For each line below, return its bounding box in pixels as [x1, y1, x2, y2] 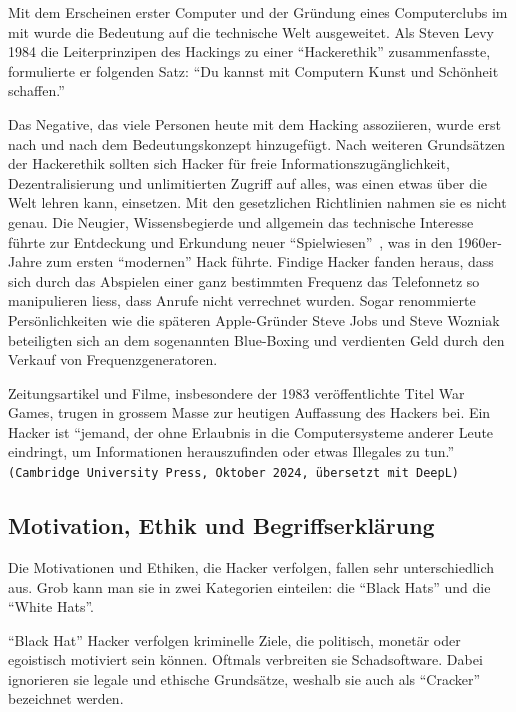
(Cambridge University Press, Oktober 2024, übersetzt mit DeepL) [8, 466, 460, 481]
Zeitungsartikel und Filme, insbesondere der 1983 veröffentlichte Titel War [8, 382, 465, 403]
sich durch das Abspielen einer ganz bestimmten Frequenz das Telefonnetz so [8, 270, 480, 291]
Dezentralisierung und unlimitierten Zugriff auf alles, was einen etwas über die [8, 172, 488, 193]
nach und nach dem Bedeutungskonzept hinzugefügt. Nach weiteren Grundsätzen [8, 133, 506, 154]
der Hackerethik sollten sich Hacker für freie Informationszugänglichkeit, [8, 153, 450, 174]
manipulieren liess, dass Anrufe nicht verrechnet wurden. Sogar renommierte [8, 290, 476, 311]
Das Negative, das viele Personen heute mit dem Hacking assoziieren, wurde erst [8, 113, 501, 134]
